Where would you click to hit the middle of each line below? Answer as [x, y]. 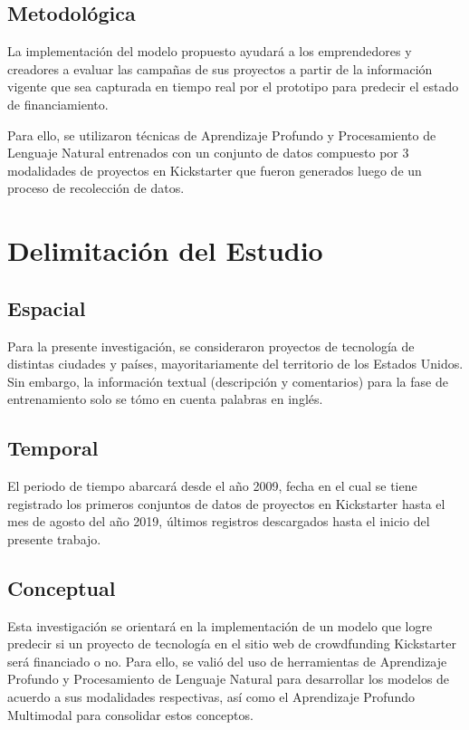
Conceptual [62, 587]
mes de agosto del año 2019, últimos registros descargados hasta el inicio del [219, 521]
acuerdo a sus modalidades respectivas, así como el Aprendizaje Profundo [211, 697]
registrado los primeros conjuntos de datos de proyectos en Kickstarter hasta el [226, 503]
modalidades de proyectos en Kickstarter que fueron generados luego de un [215, 170]
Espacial [47, 307]
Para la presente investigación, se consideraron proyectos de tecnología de [211, 346]
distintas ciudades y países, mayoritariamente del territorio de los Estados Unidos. [235, 364]
